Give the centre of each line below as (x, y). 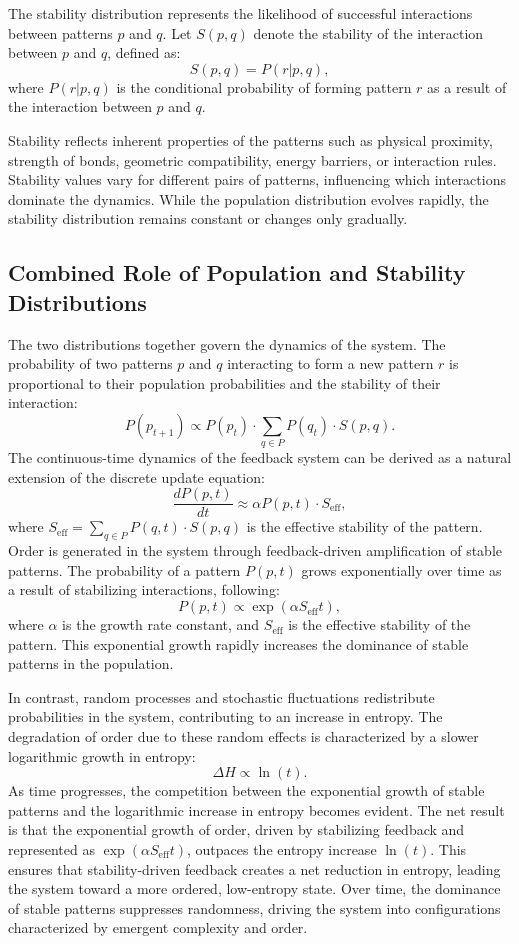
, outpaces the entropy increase (282, 849)
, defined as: (144, 52)
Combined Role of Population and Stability (237, 272)
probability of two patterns (90, 363)
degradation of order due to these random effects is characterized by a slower (243, 736)
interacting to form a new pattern (330, 363)
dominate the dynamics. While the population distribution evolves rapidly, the (248, 198)
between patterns (60, 32)
